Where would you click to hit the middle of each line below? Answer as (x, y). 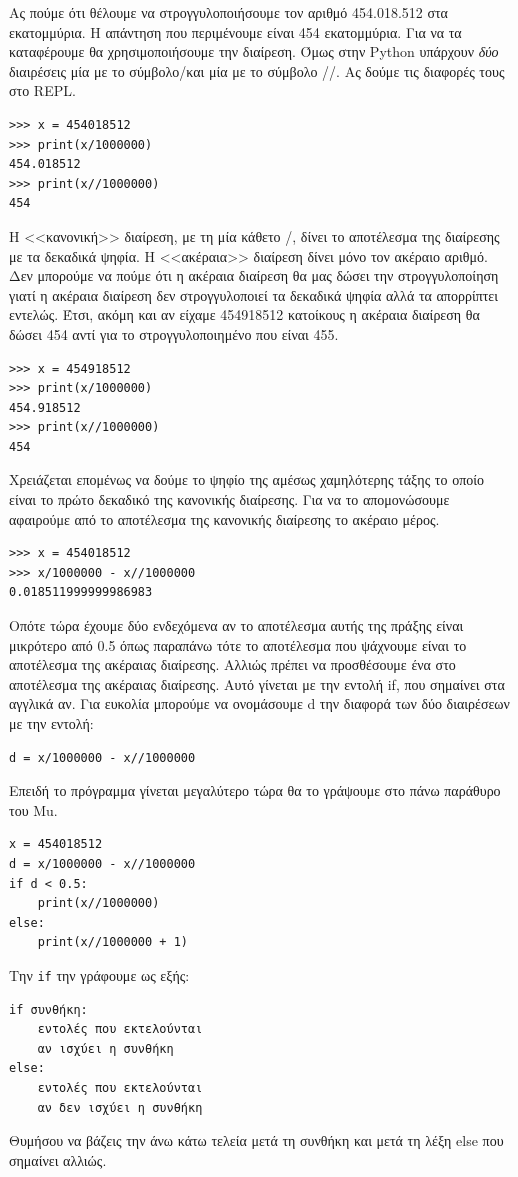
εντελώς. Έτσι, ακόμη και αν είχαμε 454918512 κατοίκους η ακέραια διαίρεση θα (244, 314)
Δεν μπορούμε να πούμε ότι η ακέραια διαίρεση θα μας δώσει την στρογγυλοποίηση (254, 275)
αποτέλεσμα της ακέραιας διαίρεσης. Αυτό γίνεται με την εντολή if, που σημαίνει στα (257, 683)
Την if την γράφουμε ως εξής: (99, 974)
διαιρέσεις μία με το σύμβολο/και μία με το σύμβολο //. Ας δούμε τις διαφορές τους (257, 70)
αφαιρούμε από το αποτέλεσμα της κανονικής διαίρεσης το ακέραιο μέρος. (224, 518)
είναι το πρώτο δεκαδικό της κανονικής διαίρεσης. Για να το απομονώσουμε (229, 499)
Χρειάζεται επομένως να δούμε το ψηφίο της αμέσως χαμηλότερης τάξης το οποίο (246, 479)
